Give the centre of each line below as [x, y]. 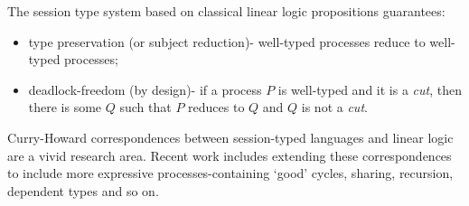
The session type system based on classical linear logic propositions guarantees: [226, 11]
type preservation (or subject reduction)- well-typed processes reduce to [227, 41]
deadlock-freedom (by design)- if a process [145, 89]
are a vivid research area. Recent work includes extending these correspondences [230, 155]
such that [145, 107]
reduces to [216, 107]
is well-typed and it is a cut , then [370, 89]
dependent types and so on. [83, 190]
